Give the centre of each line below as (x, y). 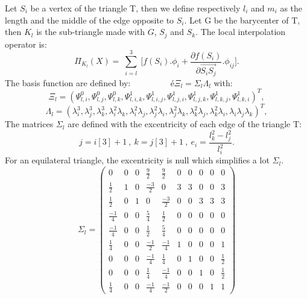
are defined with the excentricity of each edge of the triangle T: (185, 124)
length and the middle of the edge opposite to (90, 20)
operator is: (26, 44)
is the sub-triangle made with (91, 32)
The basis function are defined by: (68, 82)
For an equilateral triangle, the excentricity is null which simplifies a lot (137, 160)
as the (291, 8)
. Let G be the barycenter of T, (242, 20)
